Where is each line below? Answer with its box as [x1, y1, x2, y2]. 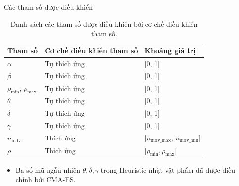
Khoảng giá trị [144, 45, 196, 55]
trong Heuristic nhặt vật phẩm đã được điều [100, 164, 236, 175]
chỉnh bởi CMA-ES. [15, 174, 76, 185]
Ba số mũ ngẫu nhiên [15, 164, 80, 175]
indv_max [150, 138, 171, 143]
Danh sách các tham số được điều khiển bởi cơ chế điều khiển [10, 18, 198, 29]
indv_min [179, 138, 199, 143]
